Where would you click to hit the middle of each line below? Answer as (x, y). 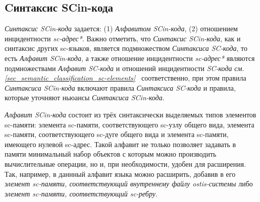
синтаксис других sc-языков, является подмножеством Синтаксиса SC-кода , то (126, 48)
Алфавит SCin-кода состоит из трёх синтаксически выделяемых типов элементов (131, 114)
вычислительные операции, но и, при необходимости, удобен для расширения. (125, 163)
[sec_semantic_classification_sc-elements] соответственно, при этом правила (125, 78)
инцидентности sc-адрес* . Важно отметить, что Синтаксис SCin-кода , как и (123, 38)
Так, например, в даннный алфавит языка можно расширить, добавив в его (120, 174)
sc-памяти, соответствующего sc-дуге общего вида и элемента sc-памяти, (117, 134)
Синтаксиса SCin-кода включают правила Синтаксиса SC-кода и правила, (120, 87)
